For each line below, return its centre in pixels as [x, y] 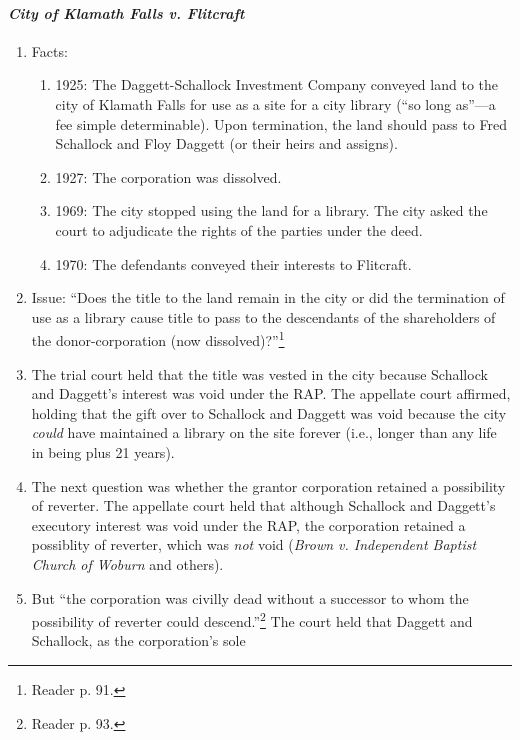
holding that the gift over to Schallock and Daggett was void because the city [269, 412]
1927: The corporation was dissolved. [168, 176]
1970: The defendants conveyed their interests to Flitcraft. [233, 263]
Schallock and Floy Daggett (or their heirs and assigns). [226, 143]
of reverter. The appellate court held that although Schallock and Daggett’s [263, 505]
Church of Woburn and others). [127, 563]
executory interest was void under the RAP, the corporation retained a [248, 524]
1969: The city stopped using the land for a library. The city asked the [271, 210]
